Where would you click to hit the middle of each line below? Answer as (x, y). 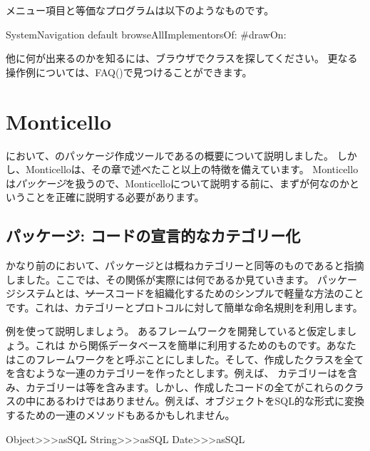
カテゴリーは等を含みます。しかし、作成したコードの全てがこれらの (185, 387)
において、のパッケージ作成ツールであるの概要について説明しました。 (170, 155)
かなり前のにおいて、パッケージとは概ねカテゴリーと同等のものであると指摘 (185, 265)
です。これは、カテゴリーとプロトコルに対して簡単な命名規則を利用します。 (184, 307)
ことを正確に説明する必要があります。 (115, 197)
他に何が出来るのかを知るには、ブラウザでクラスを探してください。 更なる (182, 58)
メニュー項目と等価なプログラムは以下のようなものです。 (140, 10)
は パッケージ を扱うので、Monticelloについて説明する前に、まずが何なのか (178, 183)
